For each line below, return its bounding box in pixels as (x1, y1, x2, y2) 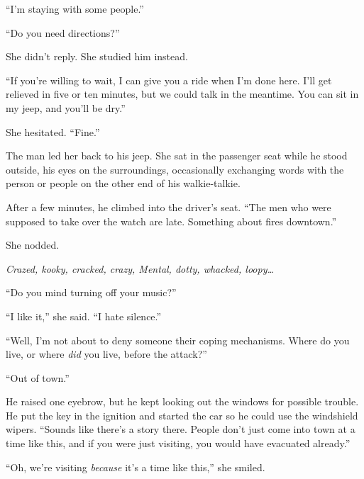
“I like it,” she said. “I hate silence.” (6, 308, 162, 323)
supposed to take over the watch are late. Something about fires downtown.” (6, 213, 337, 228)
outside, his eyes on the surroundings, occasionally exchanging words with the (6, 162, 344, 176)
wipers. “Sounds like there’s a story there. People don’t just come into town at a (6, 422, 355, 436)
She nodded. (6, 237, 60, 252)
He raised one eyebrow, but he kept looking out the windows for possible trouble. (6, 394, 359, 409)
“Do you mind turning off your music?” (6, 285, 177, 300)
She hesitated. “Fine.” (6, 124, 100, 139)
